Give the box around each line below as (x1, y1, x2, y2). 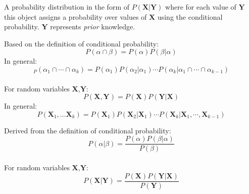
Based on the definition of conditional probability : (4, 38, 159, 48)
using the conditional (157, 11, 223, 22)
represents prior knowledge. (50, 21, 135, 32)
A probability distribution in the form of (4, 2, 130, 12)
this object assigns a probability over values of (4, 11, 147, 22)
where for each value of (165, 2, 236, 12)
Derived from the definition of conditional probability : (4, 125, 171, 135)
